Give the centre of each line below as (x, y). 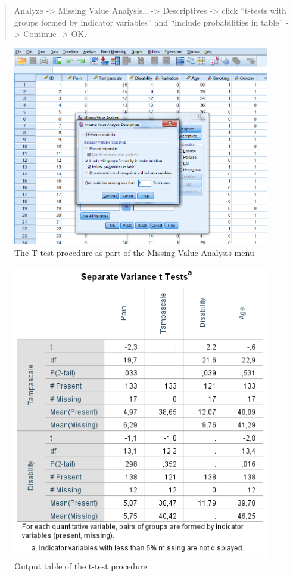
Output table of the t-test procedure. (82, 566)
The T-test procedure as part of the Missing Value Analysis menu (134, 252)
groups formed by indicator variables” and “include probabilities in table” (149, 22)
